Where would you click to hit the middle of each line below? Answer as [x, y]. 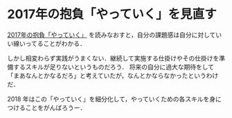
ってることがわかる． [56, 43]
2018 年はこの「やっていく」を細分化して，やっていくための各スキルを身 [111, 99]
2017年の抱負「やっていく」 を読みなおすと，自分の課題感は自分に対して [111, 35]
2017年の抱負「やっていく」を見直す [112, 14]
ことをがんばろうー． [56, 108]
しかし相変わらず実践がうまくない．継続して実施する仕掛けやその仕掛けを [113, 58]
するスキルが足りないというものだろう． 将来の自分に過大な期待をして [114, 67]
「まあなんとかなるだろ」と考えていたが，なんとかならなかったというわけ [113, 75]
